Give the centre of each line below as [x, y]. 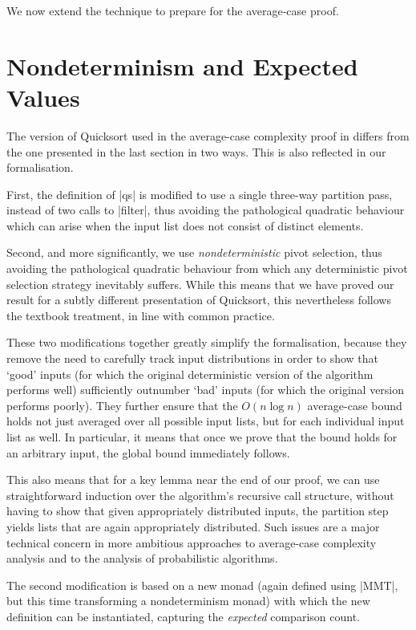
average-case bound [355, 405]
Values [43, 97]
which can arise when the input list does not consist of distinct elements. [185, 225]
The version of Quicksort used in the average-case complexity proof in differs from [208, 135]
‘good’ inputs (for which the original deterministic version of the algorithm [190, 374]
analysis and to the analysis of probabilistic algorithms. [142, 558]
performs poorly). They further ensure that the [122, 405]
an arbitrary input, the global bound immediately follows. [148, 452]
